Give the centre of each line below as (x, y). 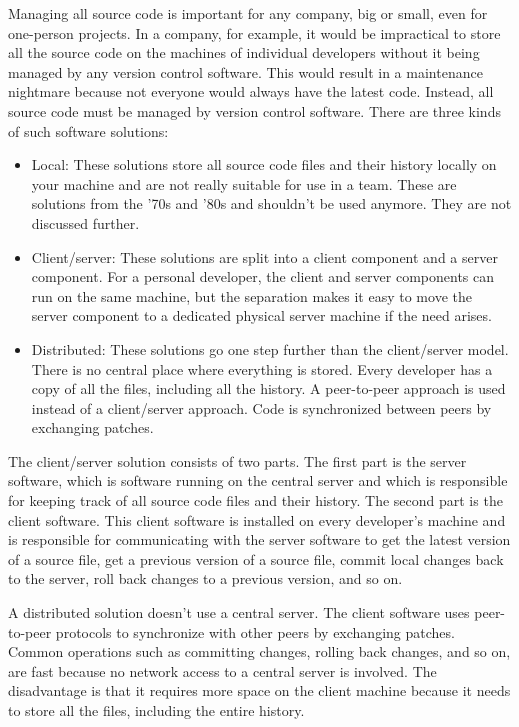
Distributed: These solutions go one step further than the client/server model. (270, 348)
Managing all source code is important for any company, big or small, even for (248, 13)
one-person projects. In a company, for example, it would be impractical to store (254, 32)
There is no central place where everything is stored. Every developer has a (262, 368)
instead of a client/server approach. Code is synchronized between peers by (261, 407)
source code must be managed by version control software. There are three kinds (254, 110)
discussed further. (85, 222)
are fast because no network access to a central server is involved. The (222, 670)
